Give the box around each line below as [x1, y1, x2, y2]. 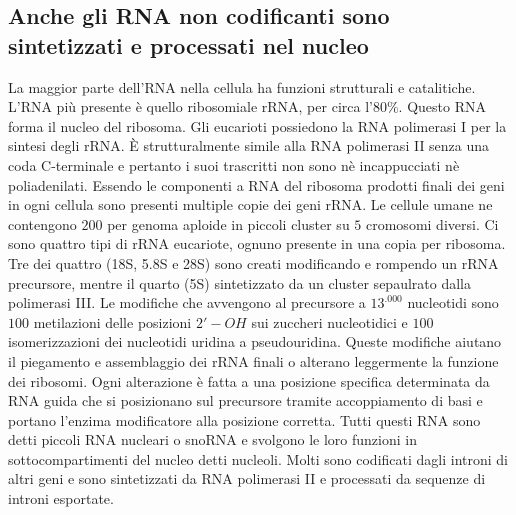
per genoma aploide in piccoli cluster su [107, 213, 350, 234]
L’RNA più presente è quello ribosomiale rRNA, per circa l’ [8, 96, 373, 117]
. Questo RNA [398, 96, 486, 117]
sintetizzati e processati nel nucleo [8, 29, 369, 60]
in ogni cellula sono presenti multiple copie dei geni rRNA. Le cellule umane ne [8, 194, 493, 215]
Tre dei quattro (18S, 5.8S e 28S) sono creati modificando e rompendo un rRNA [8, 252, 499, 273]
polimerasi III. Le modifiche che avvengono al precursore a [8, 292, 366, 313]
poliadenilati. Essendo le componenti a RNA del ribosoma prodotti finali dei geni [8, 174, 505, 195]
